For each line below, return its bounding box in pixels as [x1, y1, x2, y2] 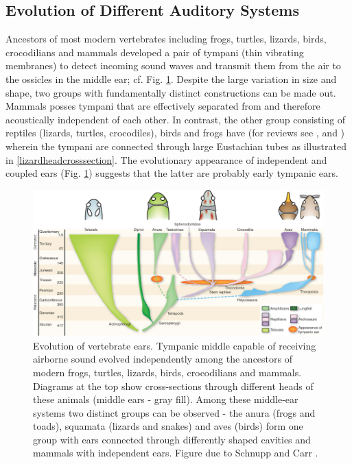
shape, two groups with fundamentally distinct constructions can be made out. [5, 85, 336, 99]
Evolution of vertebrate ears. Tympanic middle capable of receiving [33, 338, 316, 352]
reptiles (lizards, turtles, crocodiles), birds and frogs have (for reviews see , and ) [5, 125, 345, 140]
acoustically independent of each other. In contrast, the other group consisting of [5, 112, 346, 126]
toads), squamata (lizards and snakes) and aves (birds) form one [33, 419, 303, 433]
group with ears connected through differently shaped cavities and [33, 432, 311, 446]
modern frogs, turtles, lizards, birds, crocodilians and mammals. [33, 365, 302, 379]
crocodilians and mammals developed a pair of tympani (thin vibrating [5, 45, 304, 59]
